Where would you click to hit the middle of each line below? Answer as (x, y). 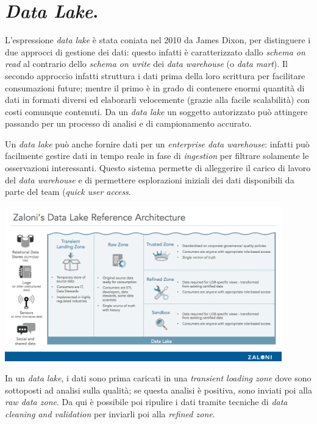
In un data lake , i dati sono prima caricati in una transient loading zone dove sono (158, 378)
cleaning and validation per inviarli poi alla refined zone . (110, 414)
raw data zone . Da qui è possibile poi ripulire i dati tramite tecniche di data (146, 402)
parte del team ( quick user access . (68, 192)
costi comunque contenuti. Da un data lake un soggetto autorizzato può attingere (156, 111)
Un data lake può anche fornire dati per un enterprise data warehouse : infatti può (157, 143)
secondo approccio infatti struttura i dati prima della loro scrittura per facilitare (155, 75)
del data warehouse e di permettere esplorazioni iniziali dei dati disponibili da (150, 179)
